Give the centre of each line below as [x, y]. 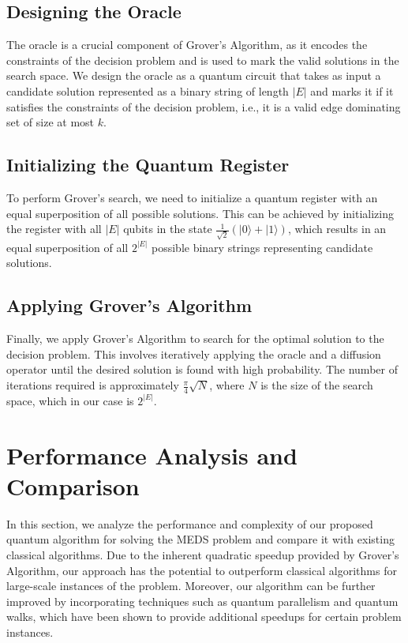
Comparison [73, 485]
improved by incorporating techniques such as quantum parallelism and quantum [202, 601]
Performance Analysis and [152, 455]
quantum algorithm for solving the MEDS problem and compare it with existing [200, 539]
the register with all [54, 229]
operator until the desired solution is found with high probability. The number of [202, 369]
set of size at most [51, 122]
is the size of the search [317, 385]
